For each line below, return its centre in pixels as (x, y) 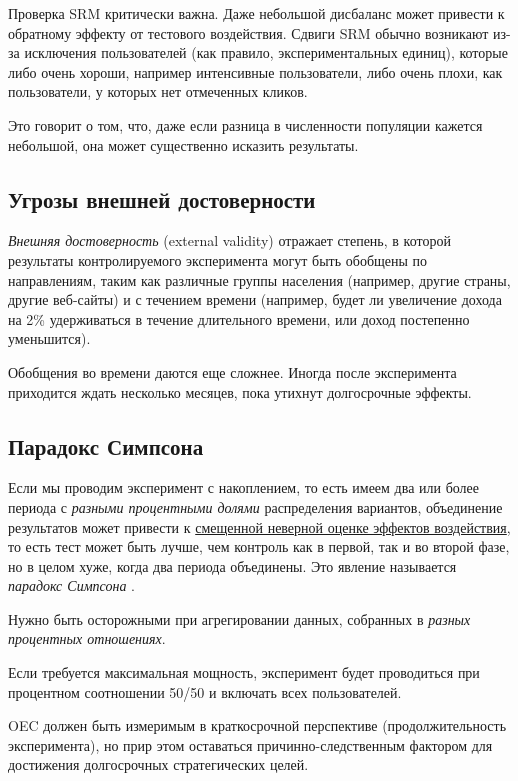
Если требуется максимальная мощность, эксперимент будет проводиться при (244, 672)
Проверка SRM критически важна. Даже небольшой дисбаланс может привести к (256, 13)
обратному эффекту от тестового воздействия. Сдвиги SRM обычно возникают (248, 32)
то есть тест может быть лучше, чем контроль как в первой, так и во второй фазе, (259, 546)
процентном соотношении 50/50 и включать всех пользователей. (205, 691)
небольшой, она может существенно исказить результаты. (183, 144)
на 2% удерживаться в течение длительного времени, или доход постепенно (239, 318)
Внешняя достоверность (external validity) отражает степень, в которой (229, 240)
